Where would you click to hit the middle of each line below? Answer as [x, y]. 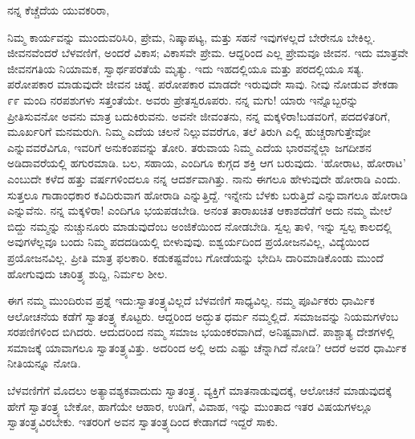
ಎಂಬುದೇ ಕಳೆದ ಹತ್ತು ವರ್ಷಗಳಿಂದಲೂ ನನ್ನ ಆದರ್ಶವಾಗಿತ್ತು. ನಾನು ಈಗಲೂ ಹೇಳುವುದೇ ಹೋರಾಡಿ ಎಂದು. [204, 178]
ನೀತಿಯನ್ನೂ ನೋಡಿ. [44, 363]
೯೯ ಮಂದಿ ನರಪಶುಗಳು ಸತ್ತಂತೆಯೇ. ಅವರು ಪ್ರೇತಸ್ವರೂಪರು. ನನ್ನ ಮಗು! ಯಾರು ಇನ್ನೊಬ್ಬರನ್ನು [183, 99]
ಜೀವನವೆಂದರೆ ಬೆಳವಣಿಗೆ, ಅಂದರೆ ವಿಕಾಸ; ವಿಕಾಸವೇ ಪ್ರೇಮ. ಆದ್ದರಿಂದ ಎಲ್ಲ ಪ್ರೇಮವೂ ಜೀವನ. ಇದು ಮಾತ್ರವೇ [208, 53]
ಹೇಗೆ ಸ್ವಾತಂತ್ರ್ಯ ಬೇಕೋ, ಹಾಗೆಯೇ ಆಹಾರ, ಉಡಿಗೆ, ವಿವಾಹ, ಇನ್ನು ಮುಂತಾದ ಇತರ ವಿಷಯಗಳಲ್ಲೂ [190, 406]
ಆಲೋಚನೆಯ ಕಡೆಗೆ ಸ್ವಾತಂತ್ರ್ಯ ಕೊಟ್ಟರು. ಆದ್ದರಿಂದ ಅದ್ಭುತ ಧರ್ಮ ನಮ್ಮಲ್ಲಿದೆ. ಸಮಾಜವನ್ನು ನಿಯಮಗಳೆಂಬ [203, 316]
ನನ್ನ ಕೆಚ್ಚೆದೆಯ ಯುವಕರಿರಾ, [59, 10]
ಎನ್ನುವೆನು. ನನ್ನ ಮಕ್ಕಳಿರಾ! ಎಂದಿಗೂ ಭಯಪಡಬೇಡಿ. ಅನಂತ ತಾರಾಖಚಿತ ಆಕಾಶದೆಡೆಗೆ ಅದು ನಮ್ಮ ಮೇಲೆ [199, 210]
